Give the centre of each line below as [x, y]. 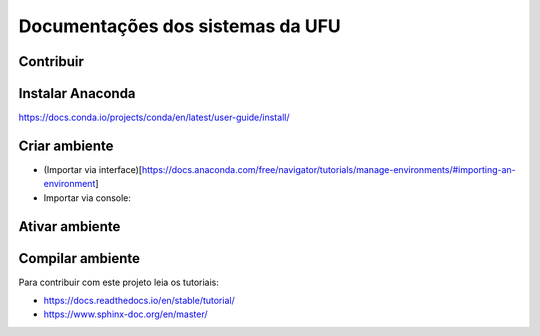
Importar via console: [87, 197]
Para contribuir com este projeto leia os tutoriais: [119, 282]
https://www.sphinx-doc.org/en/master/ [126, 314]
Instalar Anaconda [77, 93]
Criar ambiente [66, 145]
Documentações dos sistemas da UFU [180, 26]
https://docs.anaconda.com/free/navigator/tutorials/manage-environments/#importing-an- [329, 169]
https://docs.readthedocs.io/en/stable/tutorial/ [139, 301]
